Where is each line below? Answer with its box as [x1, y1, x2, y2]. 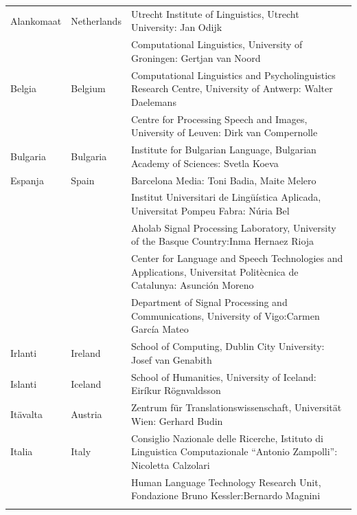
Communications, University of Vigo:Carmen [130, 308, 320, 322]
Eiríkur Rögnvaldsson [130, 383, 221, 397]
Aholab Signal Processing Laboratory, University [130, 220, 336, 234]
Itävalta [10, 406, 43, 421]
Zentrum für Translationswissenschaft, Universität [130, 400, 342, 415]
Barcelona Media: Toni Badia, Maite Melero [130, 173, 316, 187]
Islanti [10, 376, 37, 391]
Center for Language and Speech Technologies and [130, 251, 343, 265]
